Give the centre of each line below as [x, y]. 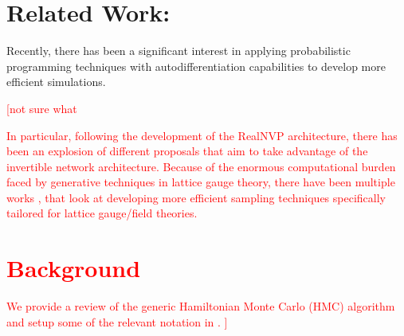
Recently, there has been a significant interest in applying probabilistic [178, 51]
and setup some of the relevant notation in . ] [117, 321]
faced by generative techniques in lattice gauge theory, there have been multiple [201, 182]
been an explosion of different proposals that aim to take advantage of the [187, 151]
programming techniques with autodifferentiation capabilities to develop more [196, 66]
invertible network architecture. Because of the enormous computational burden [201, 166]
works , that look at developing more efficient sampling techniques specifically [196, 197]
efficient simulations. [56, 82]
